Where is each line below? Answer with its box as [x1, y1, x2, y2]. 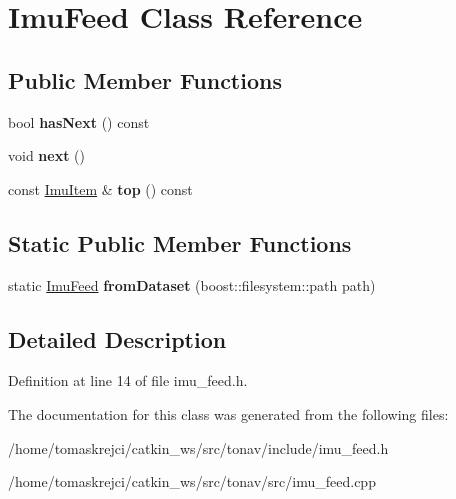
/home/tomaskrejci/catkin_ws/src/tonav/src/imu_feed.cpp [8, 471, 376, 492]
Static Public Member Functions [8, 227, 352, 258]
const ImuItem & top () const [8, 178, 193, 199]
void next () [8, 145, 85, 166]
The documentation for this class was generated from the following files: [8, 403, 449, 424]
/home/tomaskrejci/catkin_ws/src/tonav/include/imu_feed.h [8, 437, 389, 458]
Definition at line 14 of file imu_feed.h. [8, 370, 248, 391]
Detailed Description [8, 323, 227, 354]
